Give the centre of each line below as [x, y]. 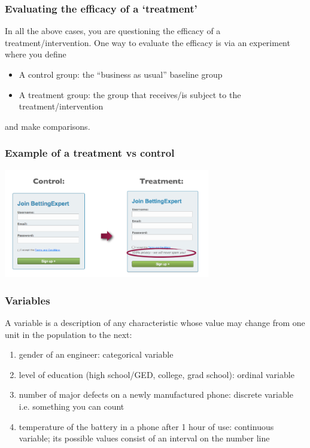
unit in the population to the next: [69, 334]
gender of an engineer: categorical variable [96, 354]
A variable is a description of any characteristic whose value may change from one [155, 322]
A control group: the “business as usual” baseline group [121, 74]
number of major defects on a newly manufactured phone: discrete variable [156, 394]
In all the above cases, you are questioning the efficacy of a [113, 31]
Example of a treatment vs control [90, 153]
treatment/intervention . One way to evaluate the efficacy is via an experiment [148, 42]
